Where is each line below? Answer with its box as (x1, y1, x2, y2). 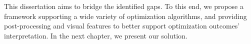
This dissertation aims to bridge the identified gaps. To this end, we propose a (4, 1, 243, 11)
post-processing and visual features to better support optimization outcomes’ (4, 20, 240, 31)
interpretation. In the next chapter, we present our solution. (4, 30, 187, 40)
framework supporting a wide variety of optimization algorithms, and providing (4, 10, 247, 21)
